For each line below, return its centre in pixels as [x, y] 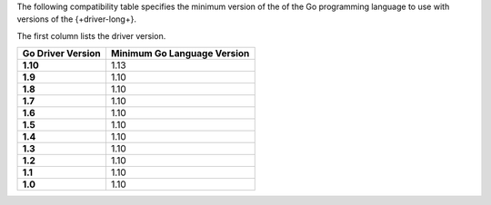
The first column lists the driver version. [91, 35]
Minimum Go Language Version [180, 54]
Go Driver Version [62, 54]
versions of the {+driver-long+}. [76, 19]
